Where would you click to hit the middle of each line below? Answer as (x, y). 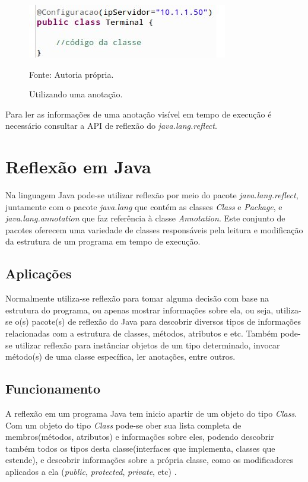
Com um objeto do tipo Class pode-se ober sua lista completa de (123, 425)
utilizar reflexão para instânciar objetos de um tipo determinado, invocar (147, 345)
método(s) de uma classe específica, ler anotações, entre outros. (120, 356)
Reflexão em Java (78, 167)
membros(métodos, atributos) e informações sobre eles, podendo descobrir (140, 437)
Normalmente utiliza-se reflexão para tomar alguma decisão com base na (137, 298)
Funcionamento (53, 389)
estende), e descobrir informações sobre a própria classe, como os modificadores (149, 460)
